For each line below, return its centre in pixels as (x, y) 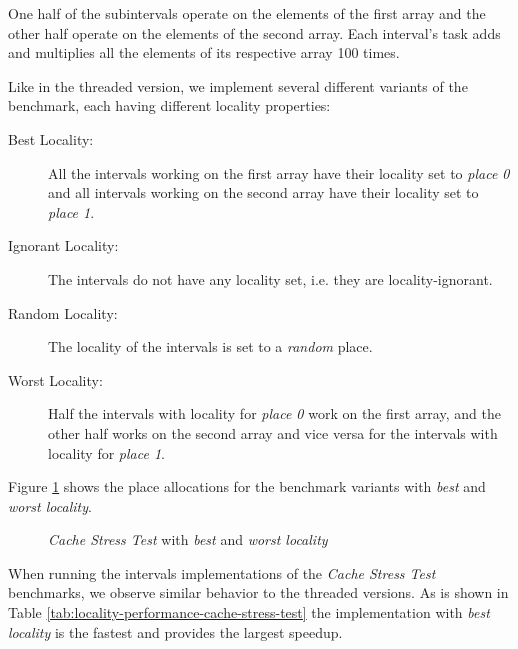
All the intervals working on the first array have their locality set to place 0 (279, 172)
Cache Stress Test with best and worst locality (188, 539)
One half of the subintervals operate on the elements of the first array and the (247, 13)
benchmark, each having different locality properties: (169, 105)
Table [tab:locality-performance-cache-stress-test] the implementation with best (249, 612)
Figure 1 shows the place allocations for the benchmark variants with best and (247, 486)
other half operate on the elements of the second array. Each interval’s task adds (254, 32)
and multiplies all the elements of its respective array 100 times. (204, 52)
